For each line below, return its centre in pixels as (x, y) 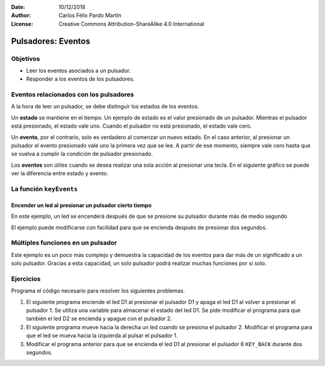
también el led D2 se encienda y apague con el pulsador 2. (99, 318)
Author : (21, 16)
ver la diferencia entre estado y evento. (60, 173)
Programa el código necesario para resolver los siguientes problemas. (98, 291)
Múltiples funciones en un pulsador (64, 243)
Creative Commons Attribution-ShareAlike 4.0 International (132, 23)
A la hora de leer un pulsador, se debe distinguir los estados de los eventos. (105, 107)
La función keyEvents (45, 188)
